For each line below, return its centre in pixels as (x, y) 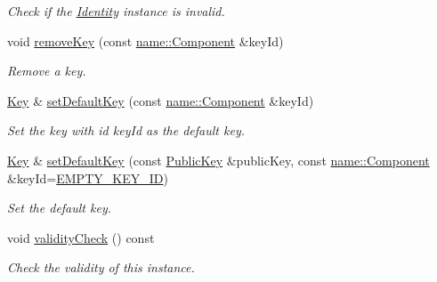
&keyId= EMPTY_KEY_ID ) (88, 177)
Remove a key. (47, 71)
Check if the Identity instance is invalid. (116, 11)
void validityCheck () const (81, 237)
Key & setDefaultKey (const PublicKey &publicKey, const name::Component (218, 160)
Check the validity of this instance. (101, 267)
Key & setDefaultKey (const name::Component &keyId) (161, 100)
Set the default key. (60, 208)
